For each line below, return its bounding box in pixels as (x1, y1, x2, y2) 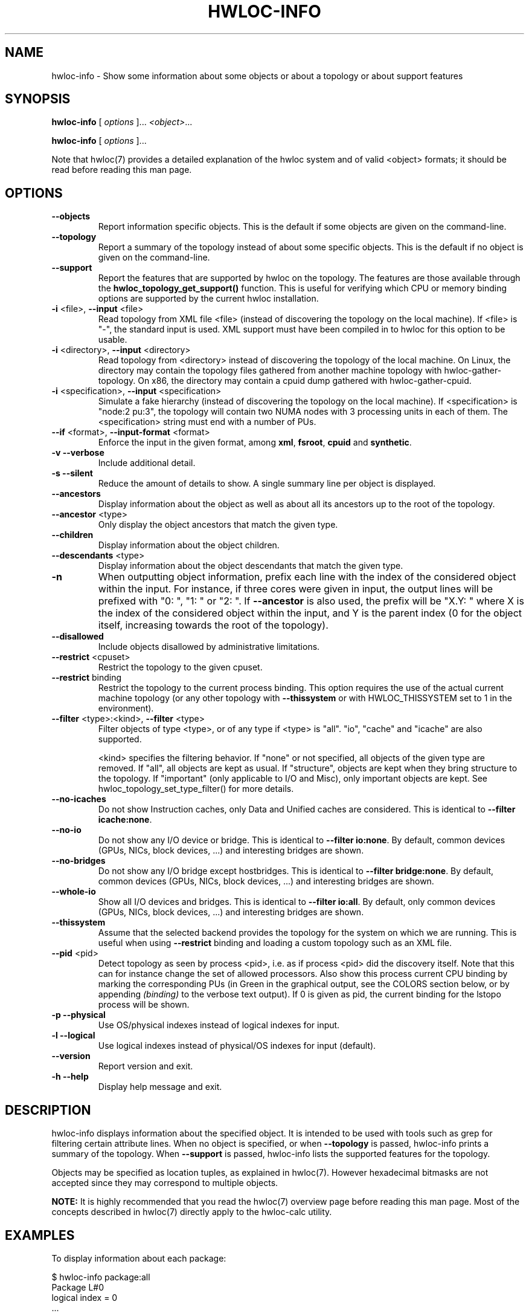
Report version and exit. (98, 1061, 193, 1072)
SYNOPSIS (5, 91, 71, 107)
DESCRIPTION (5, 1102, 91, 1118)
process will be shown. (98, 999, 190, 1010)
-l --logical (51, 1030, 95, 1041)
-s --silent (51, 468, 93, 479)
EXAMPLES (5, 1227, 75, 1243)
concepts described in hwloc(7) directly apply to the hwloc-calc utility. (51, 1207, 332, 1217)
